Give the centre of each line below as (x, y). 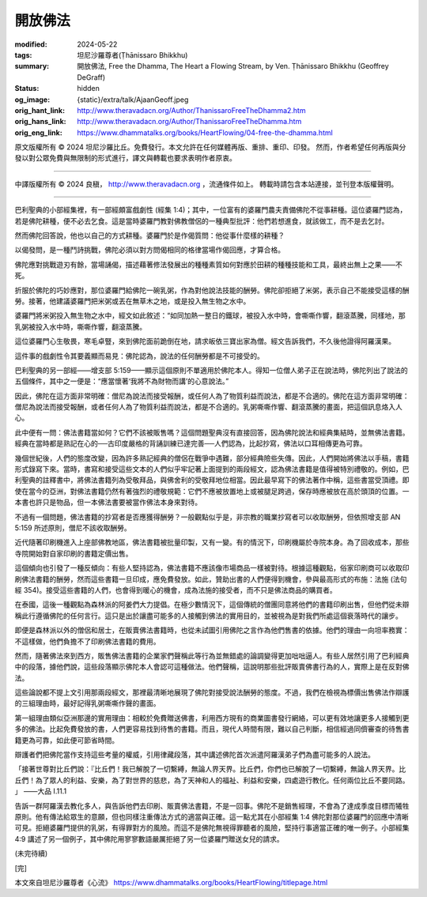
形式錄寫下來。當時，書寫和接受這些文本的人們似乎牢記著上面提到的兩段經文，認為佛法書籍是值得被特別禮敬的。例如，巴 (212, 469)
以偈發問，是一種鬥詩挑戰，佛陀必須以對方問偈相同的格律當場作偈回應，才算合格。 (149, 250)
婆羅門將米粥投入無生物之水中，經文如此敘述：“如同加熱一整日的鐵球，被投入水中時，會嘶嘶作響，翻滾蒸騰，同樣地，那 (210, 315)
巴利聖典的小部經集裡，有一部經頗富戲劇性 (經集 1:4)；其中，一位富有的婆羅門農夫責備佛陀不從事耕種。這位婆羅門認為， (211, 210)
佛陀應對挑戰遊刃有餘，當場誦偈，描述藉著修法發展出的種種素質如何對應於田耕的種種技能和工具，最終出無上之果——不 (208, 264)
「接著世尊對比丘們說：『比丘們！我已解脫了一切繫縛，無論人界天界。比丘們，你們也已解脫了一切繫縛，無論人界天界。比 (210, 769)
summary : (32, 66)
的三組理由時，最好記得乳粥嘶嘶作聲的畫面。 (87, 703)
